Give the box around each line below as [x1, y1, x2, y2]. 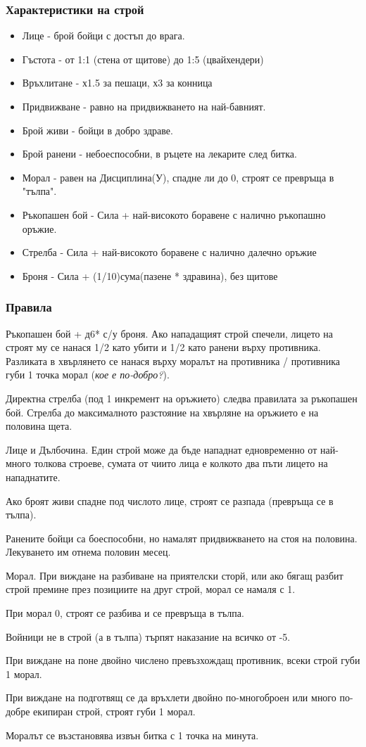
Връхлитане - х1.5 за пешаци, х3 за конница [22, 75, 213, 90]
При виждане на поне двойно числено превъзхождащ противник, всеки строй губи [6, 653, 360, 668]
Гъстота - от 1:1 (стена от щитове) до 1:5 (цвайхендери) [22, 51, 264, 66]
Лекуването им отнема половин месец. [6, 544, 171, 559]
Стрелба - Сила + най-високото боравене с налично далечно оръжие [22, 245, 317, 260]
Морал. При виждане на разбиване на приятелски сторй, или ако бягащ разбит [6, 568, 343, 582]
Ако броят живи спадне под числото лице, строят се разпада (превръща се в [6, 493, 334, 508]
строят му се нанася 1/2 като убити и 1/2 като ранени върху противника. [6, 340, 321, 355]
